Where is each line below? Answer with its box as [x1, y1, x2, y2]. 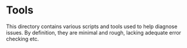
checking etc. [6, 35, 39, 42]
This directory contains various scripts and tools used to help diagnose [6, 23, 178, 30]
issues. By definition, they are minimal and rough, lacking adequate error [6, 29, 182, 36]
